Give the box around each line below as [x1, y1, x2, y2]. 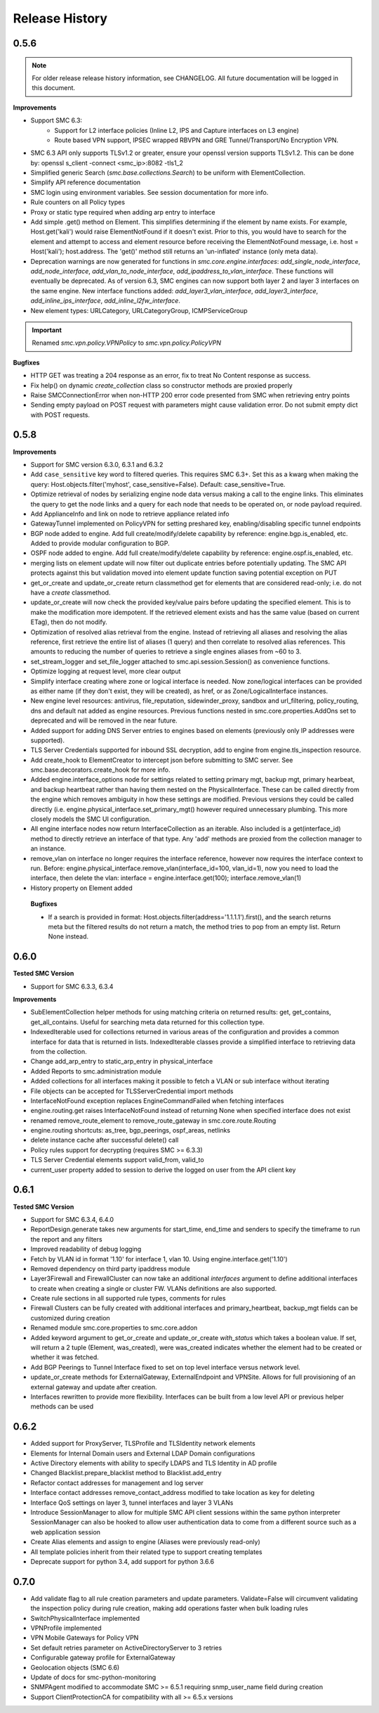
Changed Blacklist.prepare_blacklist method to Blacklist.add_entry [30, 1469, 222, 1477]
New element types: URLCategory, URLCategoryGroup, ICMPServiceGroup [30, 306, 248, 314]
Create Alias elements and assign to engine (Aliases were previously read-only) [30, 1538, 260, 1546]
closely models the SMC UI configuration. [30, 815, 151, 823]
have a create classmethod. [30, 588, 111, 597]
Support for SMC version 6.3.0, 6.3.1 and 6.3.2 [30, 460, 164, 469]
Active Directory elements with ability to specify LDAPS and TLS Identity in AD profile [30, 1459, 277, 1467]
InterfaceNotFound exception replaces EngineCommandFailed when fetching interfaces [30, 1096, 284, 1104]
